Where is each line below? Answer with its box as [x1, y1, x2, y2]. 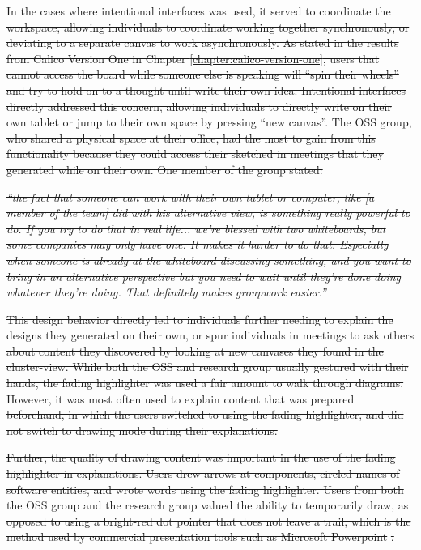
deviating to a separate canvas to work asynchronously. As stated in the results [6, 34, 399, 51]
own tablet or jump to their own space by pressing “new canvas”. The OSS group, [6, 113, 412, 130]
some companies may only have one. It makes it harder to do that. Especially [6, 236, 389, 253]
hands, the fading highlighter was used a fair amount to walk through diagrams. [6, 374, 404, 391]
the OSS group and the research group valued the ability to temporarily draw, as [6, 497, 409, 514]
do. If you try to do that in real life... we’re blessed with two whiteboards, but [6, 220, 386, 237]
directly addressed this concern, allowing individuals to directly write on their [6, 97, 392, 114]
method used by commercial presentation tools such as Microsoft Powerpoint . [6, 528, 394, 545]
